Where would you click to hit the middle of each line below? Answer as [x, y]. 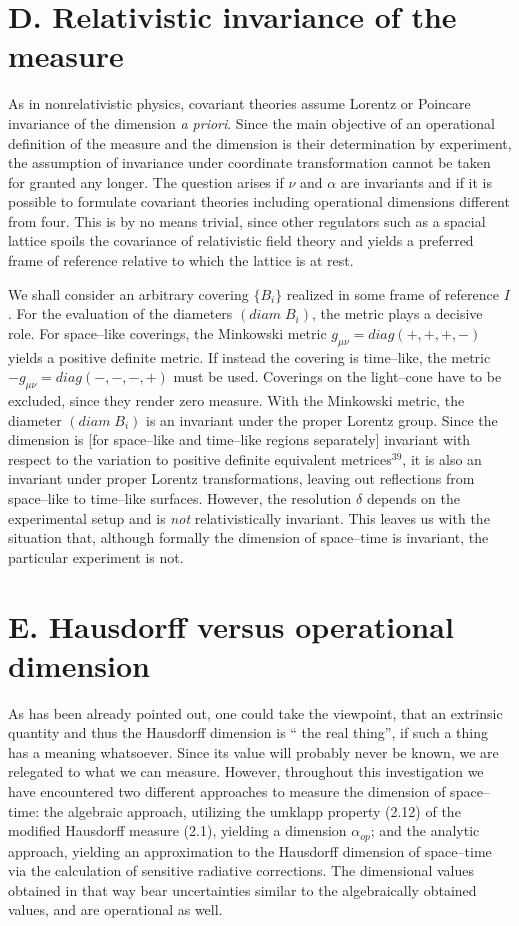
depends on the [413, 498]
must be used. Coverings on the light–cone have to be [337, 376]
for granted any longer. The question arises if [146, 181]
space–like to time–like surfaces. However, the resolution [180, 498]
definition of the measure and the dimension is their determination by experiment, [260, 142]
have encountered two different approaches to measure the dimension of [227, 791]
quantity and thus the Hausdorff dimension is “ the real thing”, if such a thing [248, 732]
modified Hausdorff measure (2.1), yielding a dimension [177, 830]
